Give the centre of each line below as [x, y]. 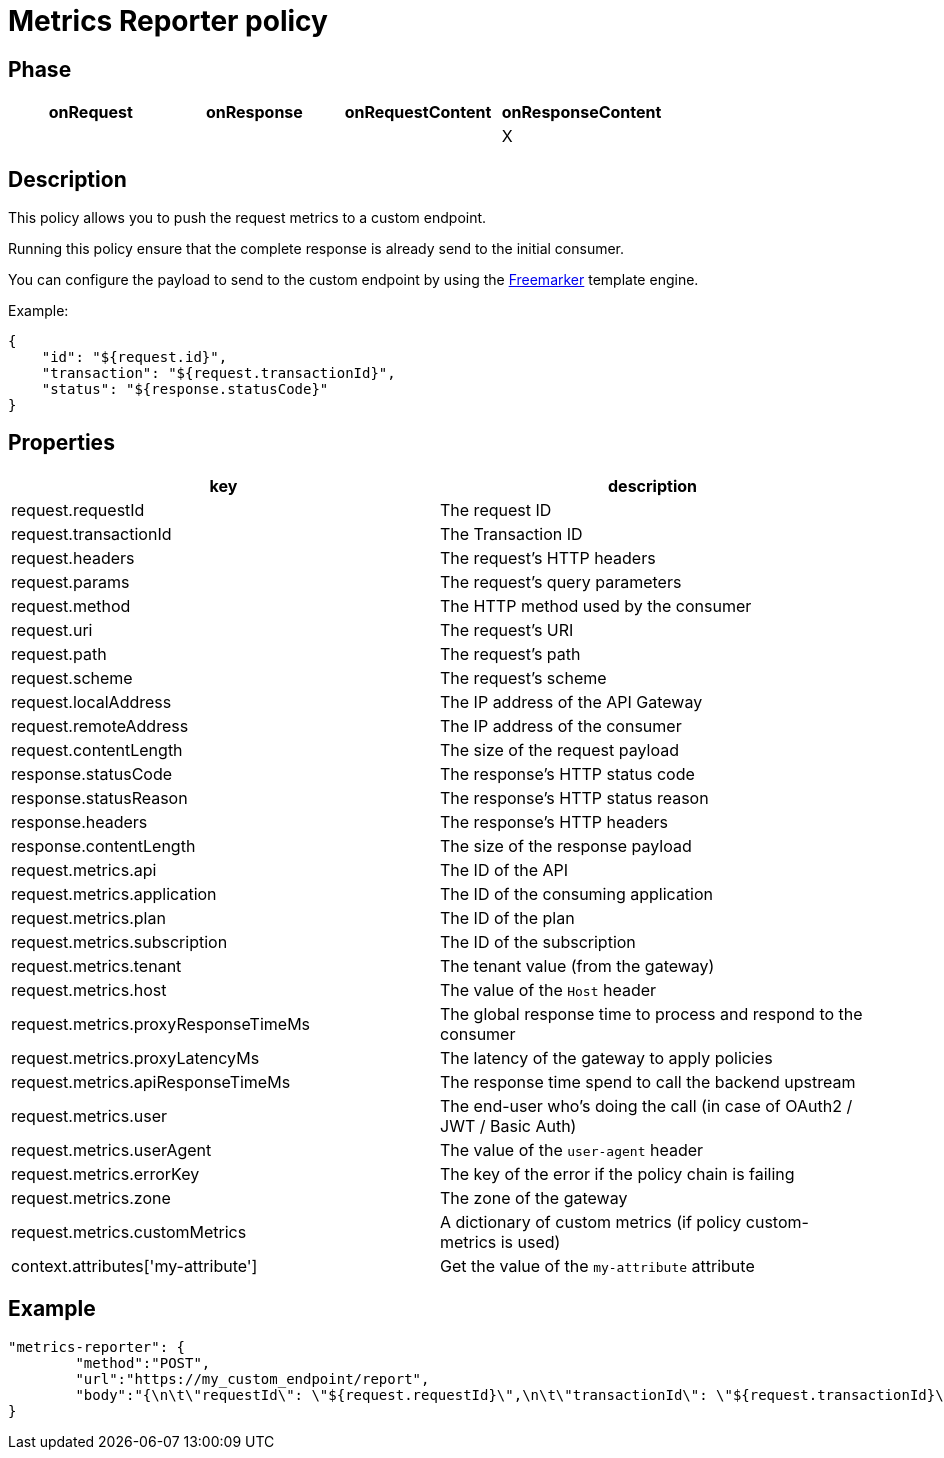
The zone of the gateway [534, 1197]
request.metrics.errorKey [105, 1173]
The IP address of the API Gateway [571, 701]
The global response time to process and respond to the [651, 1013]
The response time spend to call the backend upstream [648, 1081]
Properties [61, 443]
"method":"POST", [143, 1362]
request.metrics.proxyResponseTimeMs [161, 1023]
